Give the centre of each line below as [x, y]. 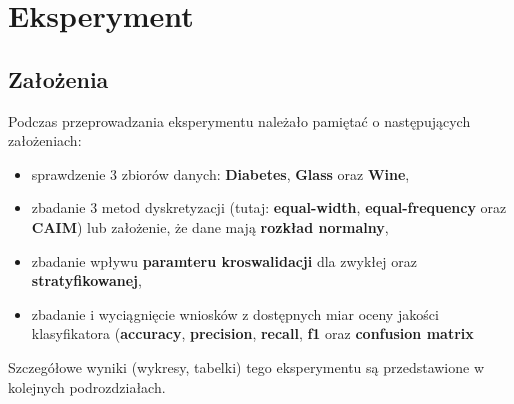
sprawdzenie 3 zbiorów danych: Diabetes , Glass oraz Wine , [220, 173]
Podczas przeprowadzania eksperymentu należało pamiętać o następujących [239, 120]
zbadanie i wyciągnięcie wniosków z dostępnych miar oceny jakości [235, 313]
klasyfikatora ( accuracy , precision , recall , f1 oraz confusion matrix [252, 333]
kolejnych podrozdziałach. [87, 386]
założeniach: [45, 140]
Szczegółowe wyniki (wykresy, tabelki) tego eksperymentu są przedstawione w [246, 366]
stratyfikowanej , [86, 280]
